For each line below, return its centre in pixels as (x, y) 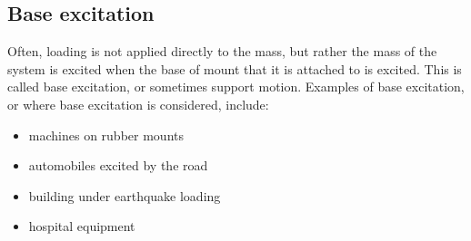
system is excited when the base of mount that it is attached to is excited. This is (235, 68)
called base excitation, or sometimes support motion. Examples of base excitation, (236, 87)
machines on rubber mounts (106, 135)
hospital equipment (82, 226)
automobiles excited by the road (118, 165)
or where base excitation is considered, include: (138, 104)
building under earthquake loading (125, 195)
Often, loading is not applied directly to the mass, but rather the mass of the (222, 51)
